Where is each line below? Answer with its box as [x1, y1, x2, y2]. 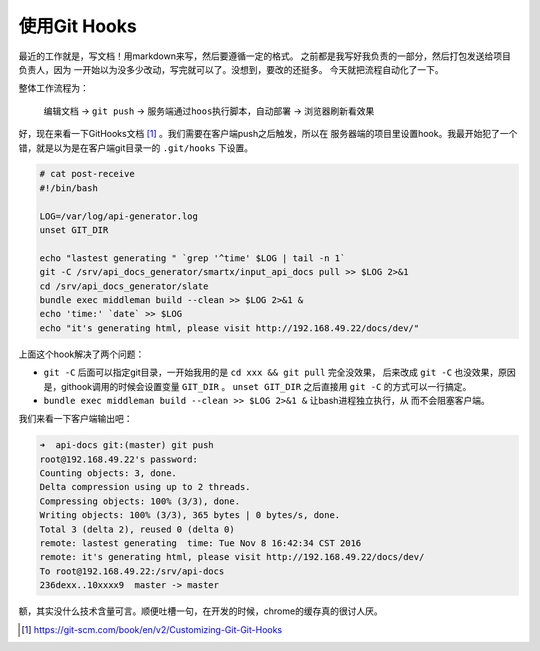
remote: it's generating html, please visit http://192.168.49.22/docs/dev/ [39, 551, 425, 563]
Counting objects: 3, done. [39, 468, 177, 479]
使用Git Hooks [18, 15, 137, 37]
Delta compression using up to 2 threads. [39, 481, 251, 493]
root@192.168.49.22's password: [39, 453, 199, 465]
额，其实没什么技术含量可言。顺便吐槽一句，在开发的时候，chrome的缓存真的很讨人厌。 [18, 605, 384, 617]
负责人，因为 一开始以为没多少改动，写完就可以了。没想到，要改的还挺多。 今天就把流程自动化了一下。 [18, 63, 444, 75]
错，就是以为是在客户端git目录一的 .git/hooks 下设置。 [18, 141, 254, 154]
